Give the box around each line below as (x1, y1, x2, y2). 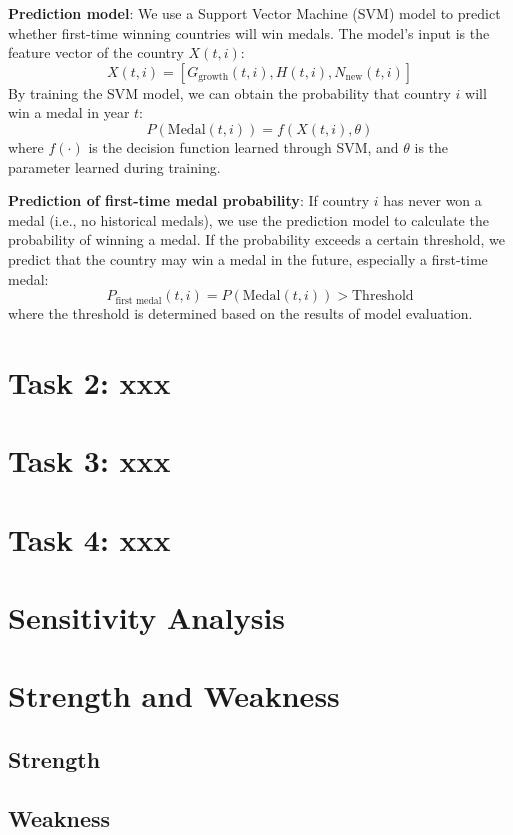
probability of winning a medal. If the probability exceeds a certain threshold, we (8, 229, 505, 250)
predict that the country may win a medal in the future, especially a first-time (8, 248, 488, 269)
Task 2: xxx (8, 361, 171, 402)
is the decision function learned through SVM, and (88, 136, 399, 157)
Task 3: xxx (8, 440, 171, 481)
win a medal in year (8, 102, 130, 123)
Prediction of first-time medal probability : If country (8, 190, 370, 211)
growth (198, 72, 229, 83)
